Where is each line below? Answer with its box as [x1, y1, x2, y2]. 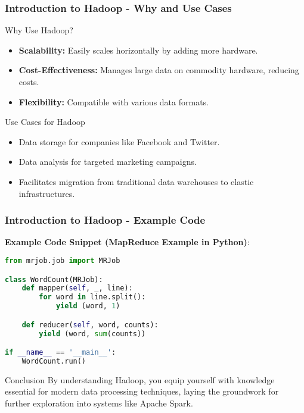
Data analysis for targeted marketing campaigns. [18, 155, 197, 168]
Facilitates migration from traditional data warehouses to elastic [18, 175, 254, 187]
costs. [18, 76, 39, 87]
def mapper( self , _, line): [21, 284, 133, 293]
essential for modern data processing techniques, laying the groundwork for [5, 385, 279, 398]
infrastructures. [18, 187, 75, 199]
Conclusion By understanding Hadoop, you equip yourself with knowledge [5, 373, 275, 386]
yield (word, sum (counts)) [39, 329, 146, 338]
